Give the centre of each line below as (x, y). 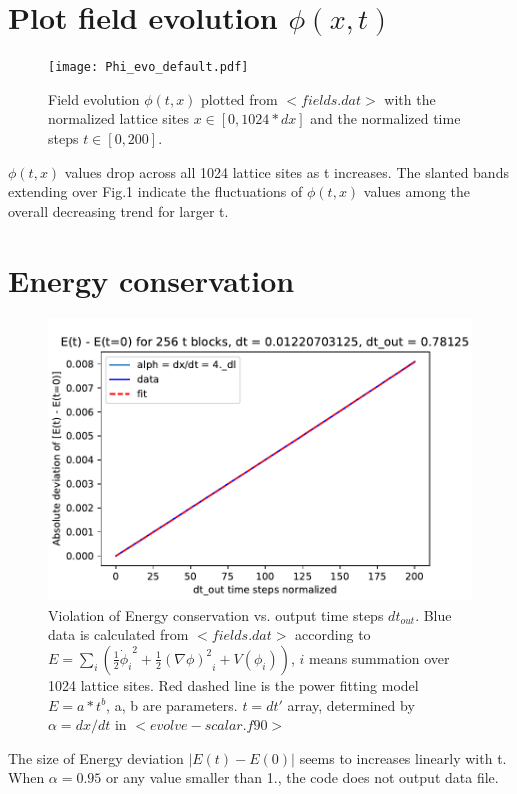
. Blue (433, 614)
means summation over (379, 657)
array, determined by (351, 704)
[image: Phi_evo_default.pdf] (148, 67)
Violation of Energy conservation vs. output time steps (216, 614)
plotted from (239, 98)
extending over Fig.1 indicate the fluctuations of (155, 191)
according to (333, 634)
